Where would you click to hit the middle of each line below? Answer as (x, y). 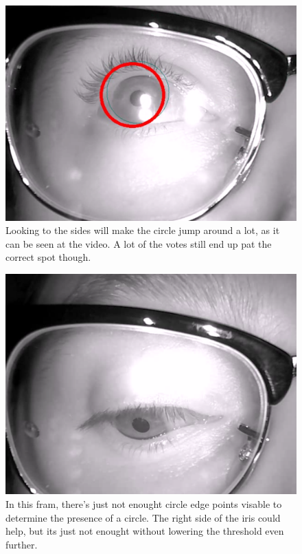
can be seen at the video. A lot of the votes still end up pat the (139, 243)
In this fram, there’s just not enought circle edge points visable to (144, 504)
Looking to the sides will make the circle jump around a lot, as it (143, 230)
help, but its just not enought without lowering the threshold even (145, 531)
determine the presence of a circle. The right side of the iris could (143, 517)
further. (22, 544)
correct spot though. (48, 257)
